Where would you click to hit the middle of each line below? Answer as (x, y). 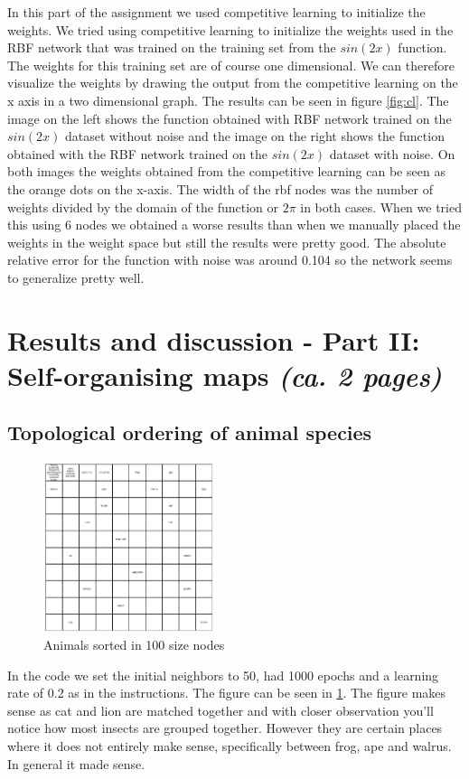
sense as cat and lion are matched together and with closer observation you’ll (220, 710)
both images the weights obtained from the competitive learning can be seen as (226, 171)
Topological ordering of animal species (190, 432)
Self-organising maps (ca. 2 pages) (225, 375)
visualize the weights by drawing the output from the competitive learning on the (233, 83)
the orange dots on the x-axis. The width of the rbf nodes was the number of (220, 188)
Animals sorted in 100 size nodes (134, 645)
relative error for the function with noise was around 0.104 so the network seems (230, 260)
